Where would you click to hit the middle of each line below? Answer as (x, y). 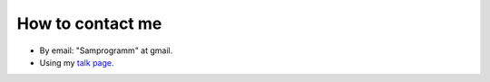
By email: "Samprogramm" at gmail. (106, 50)
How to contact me (89, 23)
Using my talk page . (77, 62)
